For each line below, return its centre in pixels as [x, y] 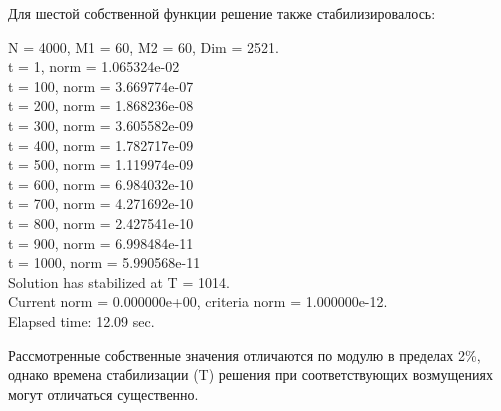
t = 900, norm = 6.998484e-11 [101, 242]
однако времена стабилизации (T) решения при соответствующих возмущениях [250, 374]
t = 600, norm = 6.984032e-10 [101, 183]
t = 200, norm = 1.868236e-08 [101, 105]
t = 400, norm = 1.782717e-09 [101, 144]
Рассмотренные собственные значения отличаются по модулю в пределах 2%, [244, 354]
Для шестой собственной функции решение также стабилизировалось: [222, 13]
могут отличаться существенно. [103, 393]
